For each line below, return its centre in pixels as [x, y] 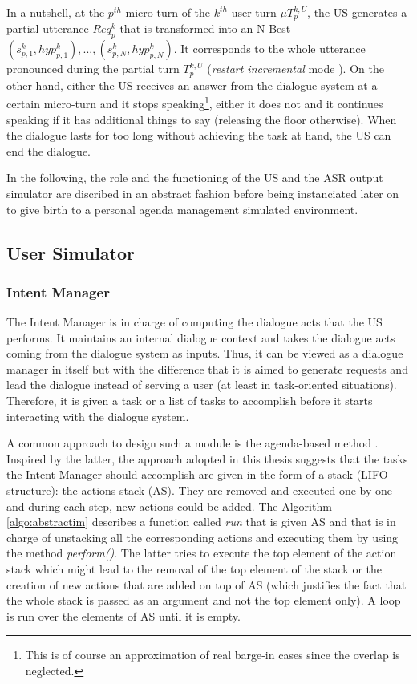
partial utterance [48, 28]
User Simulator [71, 252]
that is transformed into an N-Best [205, 28]
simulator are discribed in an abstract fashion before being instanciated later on [203, 193]
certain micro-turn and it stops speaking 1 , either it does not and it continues [195, 102]
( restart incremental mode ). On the [296, 69]
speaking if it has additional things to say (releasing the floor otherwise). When [202, 119]
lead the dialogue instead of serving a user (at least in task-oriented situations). [202, 384]
